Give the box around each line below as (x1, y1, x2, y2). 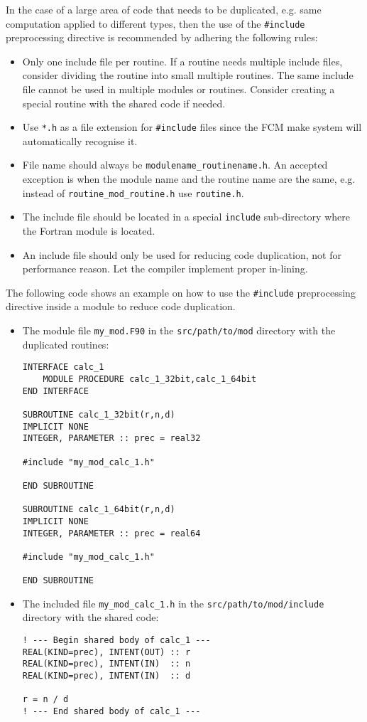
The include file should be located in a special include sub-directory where (22, 209, 350, 224)
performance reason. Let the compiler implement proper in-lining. (22, 261, 308, 276)
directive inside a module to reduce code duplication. (6, 299, 236, 314)
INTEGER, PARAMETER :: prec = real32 (22, 433, 201, 444)
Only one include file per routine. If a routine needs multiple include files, (22, 53, 343, 68)
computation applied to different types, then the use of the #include (6, 16, 305, 31)
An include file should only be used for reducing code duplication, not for (22, 247, 341, 262)
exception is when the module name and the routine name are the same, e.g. (22, 171, 356, 186)
